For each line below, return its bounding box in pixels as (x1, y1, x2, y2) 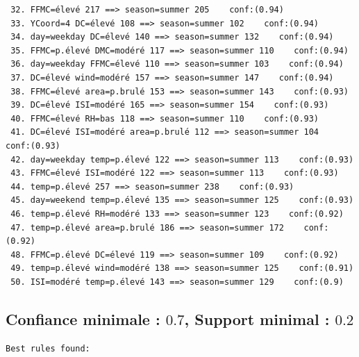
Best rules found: (6, 343, 90, 354)
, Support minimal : (184, 308, 330, 329)
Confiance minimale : (6, 308, 160, 329)
